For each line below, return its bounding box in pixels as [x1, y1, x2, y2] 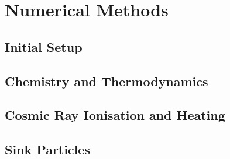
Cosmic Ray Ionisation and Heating [5, 106, 225, 124]
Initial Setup [5, 37, 83, 55]
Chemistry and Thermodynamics [5, 72, 208, 90]
